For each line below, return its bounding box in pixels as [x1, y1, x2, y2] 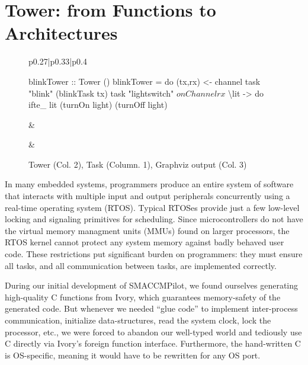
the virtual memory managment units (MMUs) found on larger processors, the [5, 224, 290, 236]
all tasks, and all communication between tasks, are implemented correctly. [5, 259, 277, 271]
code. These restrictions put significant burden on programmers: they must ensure [5, 248, 303, 260]
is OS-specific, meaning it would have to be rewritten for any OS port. [5, 348, 261, 361]
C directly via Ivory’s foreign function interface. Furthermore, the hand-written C [5, 337, 301, 350]
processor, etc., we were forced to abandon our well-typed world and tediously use [5, 325, 302, 338]
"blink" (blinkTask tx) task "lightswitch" [28, 87, 174, 99]
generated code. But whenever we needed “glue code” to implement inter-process [5, 302, 298, 315]
